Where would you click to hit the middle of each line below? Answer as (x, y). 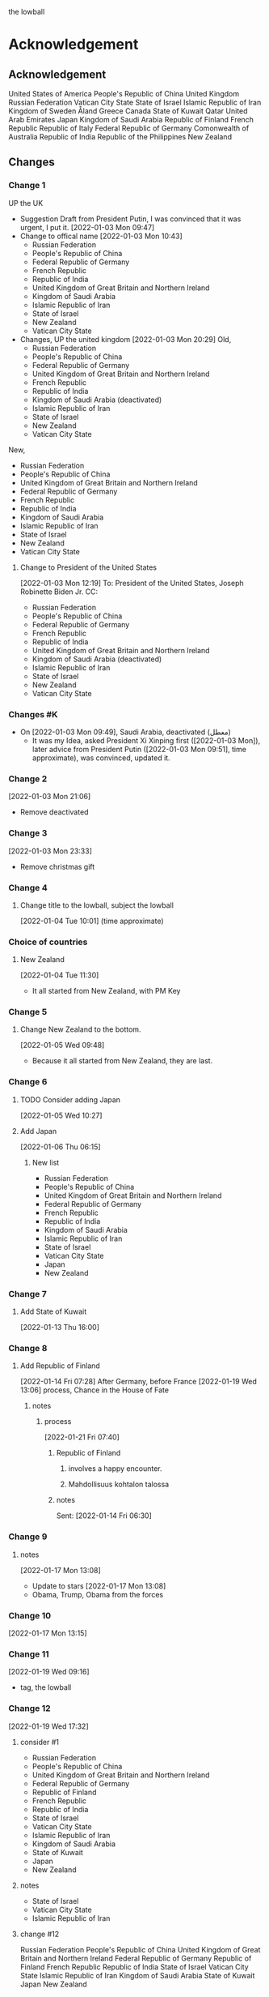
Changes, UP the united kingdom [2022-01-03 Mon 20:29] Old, (126, 339)
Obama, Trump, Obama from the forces (98, 1594)
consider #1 (39, 1742)
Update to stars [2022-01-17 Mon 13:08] (99, 1586)
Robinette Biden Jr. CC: (59, 592)
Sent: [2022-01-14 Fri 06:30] (104, 1516)
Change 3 (28, 833)
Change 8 (28, 1348)
